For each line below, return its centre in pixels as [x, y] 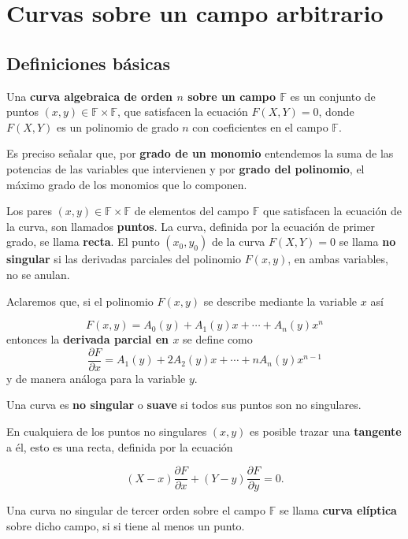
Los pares [29, 211]
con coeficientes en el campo [260, 126]
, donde [336, 112]
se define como [218, 339]
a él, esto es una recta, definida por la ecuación [120, 446]
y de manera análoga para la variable [96, 378]
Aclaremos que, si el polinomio [80, 301]
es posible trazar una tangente [326, 431]
